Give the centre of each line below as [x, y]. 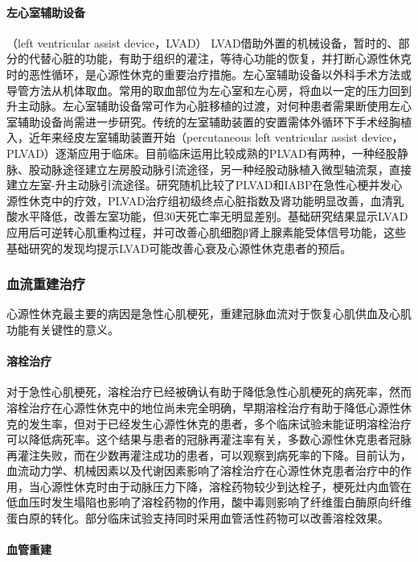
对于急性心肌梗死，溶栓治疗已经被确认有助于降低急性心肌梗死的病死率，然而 [209, 392]
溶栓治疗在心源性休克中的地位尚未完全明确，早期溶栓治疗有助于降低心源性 [203, 407]
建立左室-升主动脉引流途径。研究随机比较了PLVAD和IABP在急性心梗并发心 [205, 185]
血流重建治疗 [46, 284]
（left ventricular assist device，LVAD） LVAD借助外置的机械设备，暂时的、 [203, 42]
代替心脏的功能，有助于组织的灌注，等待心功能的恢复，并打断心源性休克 [220, 58]
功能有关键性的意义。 [63, 329]
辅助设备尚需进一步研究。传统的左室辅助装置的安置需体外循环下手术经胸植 [214, 121]
